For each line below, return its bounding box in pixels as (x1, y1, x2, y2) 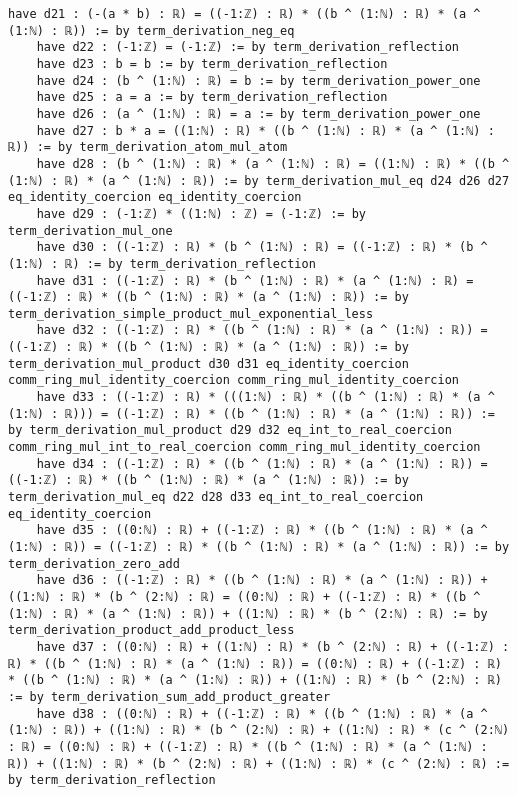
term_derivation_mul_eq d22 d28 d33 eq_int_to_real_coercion (8, 490, 424, 505)
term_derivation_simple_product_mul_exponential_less (8, 306, 374, 321)
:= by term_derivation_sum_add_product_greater (8, 689, 331, 704)
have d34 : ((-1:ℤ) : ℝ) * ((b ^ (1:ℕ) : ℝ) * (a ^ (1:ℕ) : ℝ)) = (36, 456, 488, 471)
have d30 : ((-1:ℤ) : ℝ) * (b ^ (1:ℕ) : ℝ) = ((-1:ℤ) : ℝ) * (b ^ (36, 240, 488, 255)
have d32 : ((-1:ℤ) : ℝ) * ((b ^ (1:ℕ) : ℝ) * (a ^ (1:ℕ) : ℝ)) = (36, 323, 488, 338)
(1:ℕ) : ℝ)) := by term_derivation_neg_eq (8, 23, 295, 38)
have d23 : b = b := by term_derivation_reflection (36, 56, 388, 71)
